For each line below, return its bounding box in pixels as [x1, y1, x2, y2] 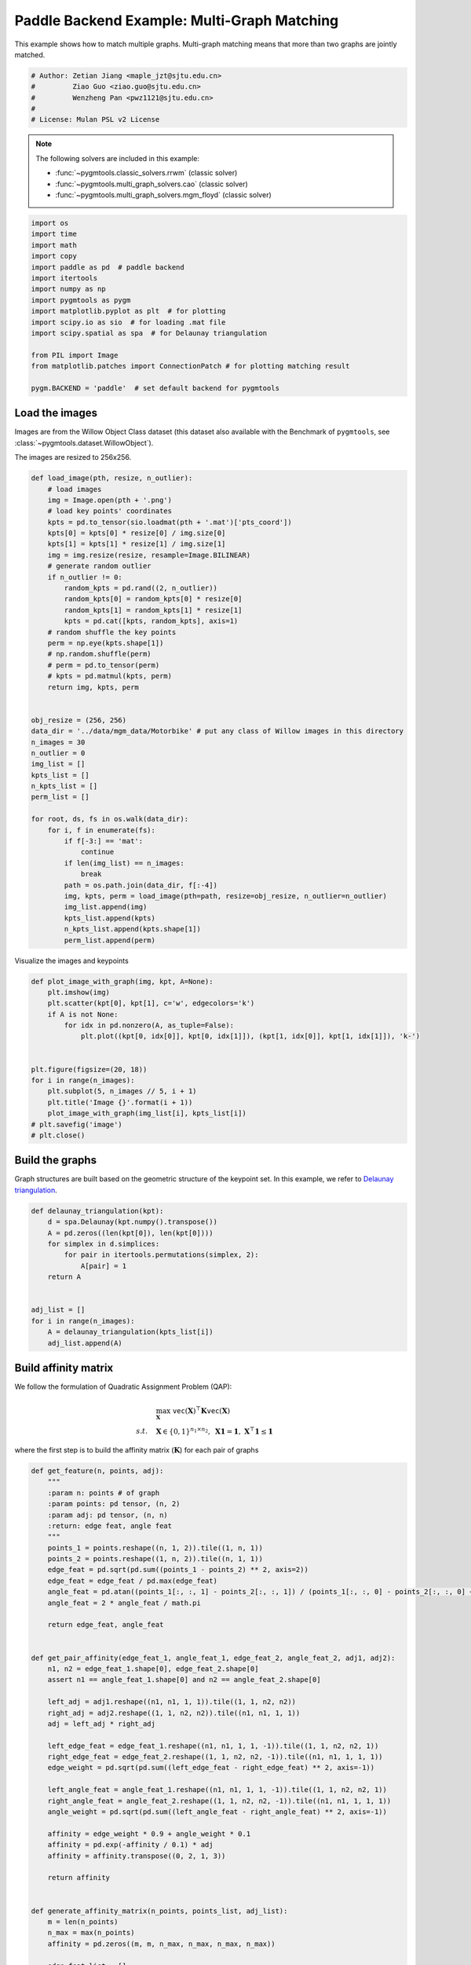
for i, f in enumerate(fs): [47, 825, 156, 835]
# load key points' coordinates [47, 507, 173, 516]
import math [31, 241, 78, 249]
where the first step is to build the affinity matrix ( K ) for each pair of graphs [14, 1445, 259, 1454]
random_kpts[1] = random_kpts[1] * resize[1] [64, 605, 243, 615]
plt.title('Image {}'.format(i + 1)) [47, 1097, 193, 1107]
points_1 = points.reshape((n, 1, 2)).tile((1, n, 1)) [47, 1543, 263, 1552]
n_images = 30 [31, 737, 86, 747]
